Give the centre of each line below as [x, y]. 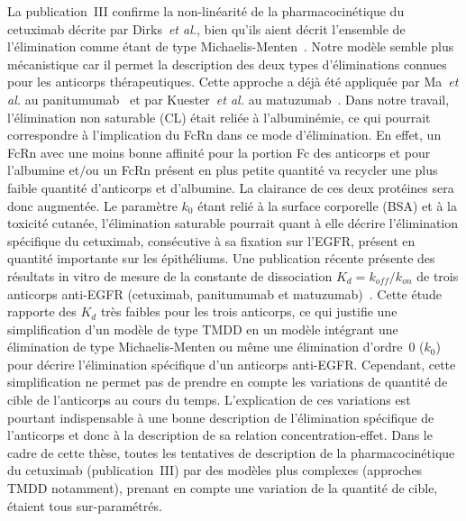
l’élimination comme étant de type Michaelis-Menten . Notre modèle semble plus [231, 46]
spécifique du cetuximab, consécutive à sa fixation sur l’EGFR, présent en [211, 240]
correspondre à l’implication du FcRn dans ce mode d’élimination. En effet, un [224, 135]
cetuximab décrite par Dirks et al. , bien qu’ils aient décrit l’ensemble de [206, 28]
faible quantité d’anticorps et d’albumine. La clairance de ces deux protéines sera [231, 187]
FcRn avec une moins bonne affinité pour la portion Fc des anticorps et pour [219, 152]
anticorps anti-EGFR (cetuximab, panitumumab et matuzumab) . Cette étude [224, 293]
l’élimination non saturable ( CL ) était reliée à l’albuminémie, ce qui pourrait [219, 117]
